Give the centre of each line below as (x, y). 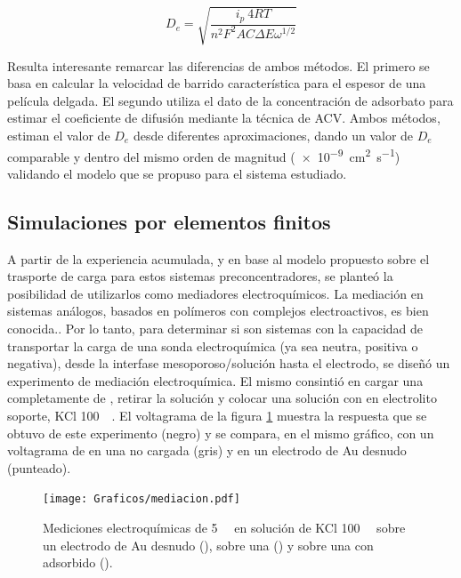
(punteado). (39, 467)
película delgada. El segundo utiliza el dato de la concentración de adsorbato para (230, 100)
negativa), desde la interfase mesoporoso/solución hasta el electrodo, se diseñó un (229, 363)
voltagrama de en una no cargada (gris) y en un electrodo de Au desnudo (207, 450)
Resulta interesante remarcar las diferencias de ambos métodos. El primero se (218, 65)
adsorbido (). (78, 562)
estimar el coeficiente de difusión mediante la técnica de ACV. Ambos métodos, (224, 118)
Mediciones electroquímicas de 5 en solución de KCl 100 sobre (224, 527)
